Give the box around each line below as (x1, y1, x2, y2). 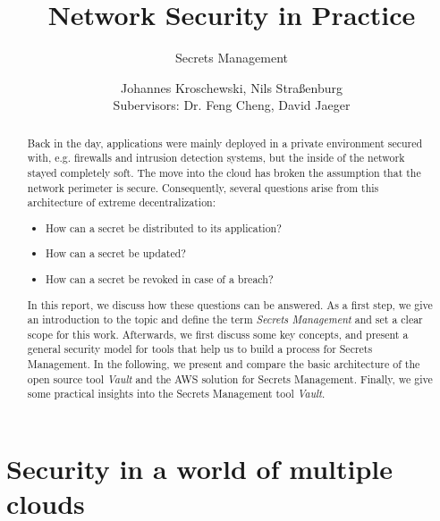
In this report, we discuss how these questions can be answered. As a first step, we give (27, 297, 433, 312)
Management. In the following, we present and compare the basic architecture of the (27, 357, 420, 372)
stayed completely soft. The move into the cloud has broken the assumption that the (27, 165, 421, 181)
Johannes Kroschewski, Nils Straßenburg (121, 78, 343, 97)
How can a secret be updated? (46, 246, 186, 261)
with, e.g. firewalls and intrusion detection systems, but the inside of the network (27, 150, 405, 165)
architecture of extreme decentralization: (27, 195, 216, 210)
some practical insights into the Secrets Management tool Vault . (27, 386, 326, 401)
